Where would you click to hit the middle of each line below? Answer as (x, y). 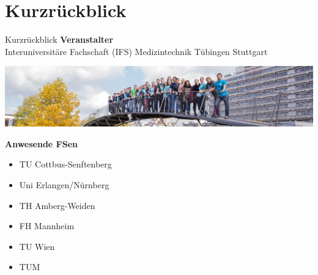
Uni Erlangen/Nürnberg (64, 185)
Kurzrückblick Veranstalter (59, 39)
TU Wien (37, 246)
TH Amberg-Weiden (57, 205)
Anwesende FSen (41, 143)
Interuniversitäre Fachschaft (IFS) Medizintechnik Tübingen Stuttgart (136, 51)
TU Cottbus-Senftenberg (65, 164)
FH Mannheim (47, 226)
